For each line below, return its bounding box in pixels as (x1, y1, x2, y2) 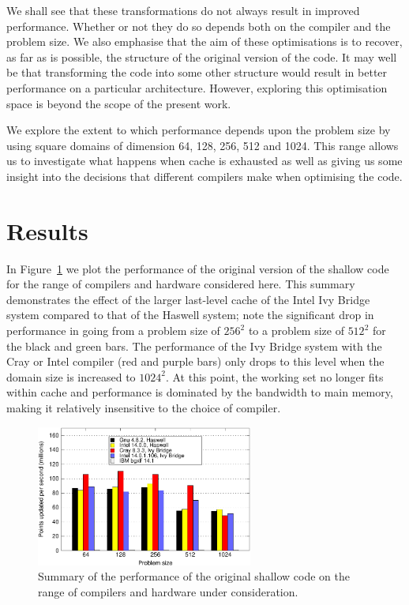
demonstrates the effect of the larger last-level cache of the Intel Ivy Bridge (6, 291, 370, 307)
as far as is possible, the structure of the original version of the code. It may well (6, 48, 397, 65)
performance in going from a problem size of (6, 322, 220, 339)
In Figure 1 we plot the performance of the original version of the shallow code (6, 260, 389, 276)
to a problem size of (248, 322, 344, 339)
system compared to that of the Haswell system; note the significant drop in (6, 306, 374, 323)
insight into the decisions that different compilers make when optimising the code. (6, 167, 403, 184)
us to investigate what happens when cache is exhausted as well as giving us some (6, 152, 403, 169)
